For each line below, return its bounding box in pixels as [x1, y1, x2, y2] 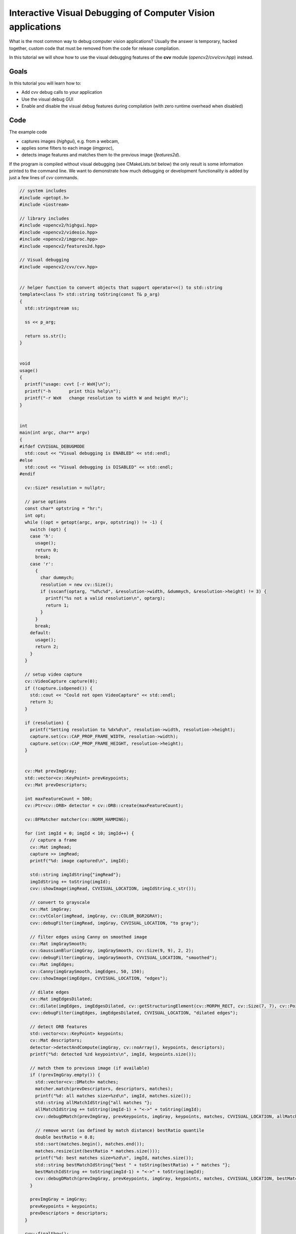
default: [30, 630, 51, 636]
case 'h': [30, 533, 54, 539]
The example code [9, 129, 47, 135]
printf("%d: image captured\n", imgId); [30, 858, 129, 864]
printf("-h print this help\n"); [25, 388, 121, 394]
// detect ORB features [30, 1024, 87, 1029]
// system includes [19, 188, 67, 193]
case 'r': [30, 561, 54, 567]
